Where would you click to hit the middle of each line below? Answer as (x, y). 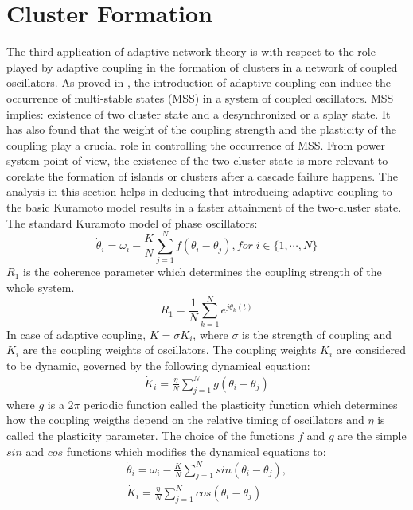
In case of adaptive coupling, (76, 334)
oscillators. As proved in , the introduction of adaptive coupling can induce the (199, 82)
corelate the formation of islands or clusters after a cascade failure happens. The (202, 175)
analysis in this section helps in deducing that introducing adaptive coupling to (199, 191)
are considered (371, 350)
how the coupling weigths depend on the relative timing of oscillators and (185, 420)
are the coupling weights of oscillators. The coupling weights (169, 350)
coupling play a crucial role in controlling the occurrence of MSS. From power (196, 144)
